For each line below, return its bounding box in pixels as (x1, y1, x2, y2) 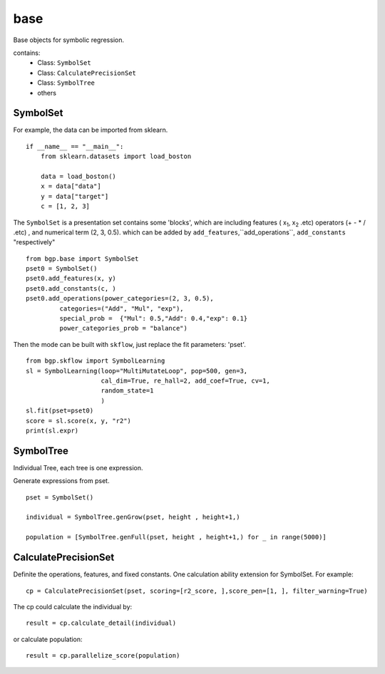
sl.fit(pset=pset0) (26, 407, 94, 415)
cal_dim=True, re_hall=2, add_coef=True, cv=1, (101, 377, 270, 385)
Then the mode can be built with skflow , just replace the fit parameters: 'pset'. (13, 340, 246, 348)
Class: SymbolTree (37, 78, 96, 87)
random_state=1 (101, 387, 154, 395)
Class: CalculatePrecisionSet (37, 68, 137, 77)
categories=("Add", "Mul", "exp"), (59, 304, 185, 313)
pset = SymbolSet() (26, 493, 94, 502)
